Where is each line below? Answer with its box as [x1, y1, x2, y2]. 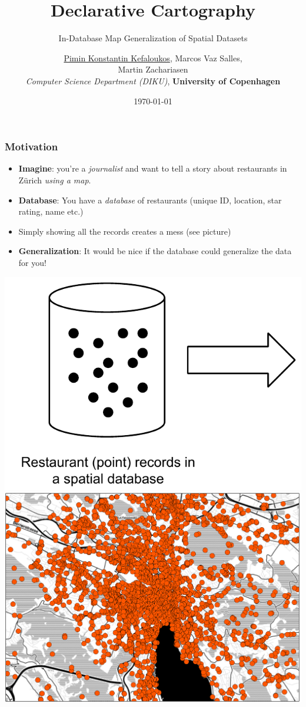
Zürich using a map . [18, 173, 91, 186]
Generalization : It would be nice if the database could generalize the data [18, 245, 292, 257]
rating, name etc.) [18, 205, 84, 218]
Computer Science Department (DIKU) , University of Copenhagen [25, 74, 281, 87]
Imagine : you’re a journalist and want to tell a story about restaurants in [18, 162, 287, 175]
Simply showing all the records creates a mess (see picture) [18, 225, 231, 237]
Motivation [5, 139, 58, 154]
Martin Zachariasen [118, 63, 188, 75]
